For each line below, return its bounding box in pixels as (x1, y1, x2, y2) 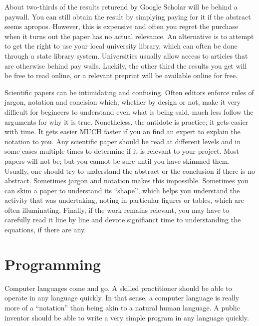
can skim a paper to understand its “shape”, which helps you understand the (4, 185, 240, 195)
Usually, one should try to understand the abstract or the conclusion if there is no (4, 165, 255, 176)
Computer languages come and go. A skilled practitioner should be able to (4, 282, 232, 293)
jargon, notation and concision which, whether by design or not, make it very (4, 97, 241, 107)
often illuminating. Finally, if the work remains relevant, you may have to (4, 204, 229, 215)
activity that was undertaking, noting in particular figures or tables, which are (4, 195, 244, 205)
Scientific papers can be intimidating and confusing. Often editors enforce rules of (4, 87, 254, 97)
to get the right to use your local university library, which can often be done (4, 41, 238, 51)
